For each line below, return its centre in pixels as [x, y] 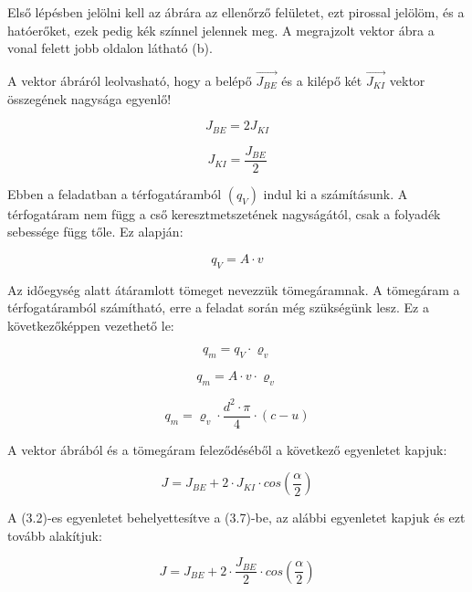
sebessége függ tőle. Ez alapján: [95, 232]
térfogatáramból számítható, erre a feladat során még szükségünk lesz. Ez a [218, 307]
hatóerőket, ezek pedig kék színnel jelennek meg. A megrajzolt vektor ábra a [221, 30]
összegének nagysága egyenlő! [89, 98]
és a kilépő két [322, 80]
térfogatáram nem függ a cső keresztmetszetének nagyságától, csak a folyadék [224, 213]
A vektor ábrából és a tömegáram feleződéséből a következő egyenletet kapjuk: [227, 449]
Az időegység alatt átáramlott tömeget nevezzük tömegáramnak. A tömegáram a [234, 289]
